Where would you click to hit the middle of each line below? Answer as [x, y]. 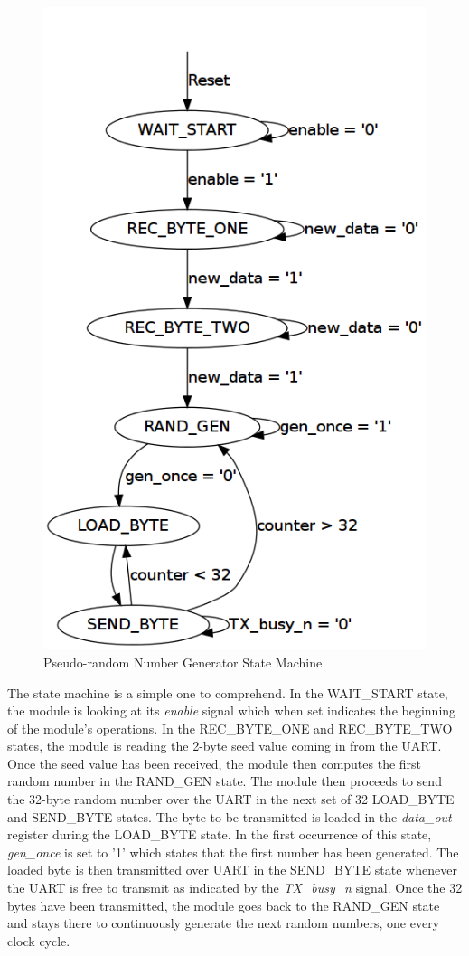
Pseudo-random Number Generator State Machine [183, 662]
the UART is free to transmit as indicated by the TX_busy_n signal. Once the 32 [235, 888]
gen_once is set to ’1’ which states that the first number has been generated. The [233, 852]
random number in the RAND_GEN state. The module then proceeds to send [225, 781]
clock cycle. [39, 940]
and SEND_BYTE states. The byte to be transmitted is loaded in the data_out [230, 816]
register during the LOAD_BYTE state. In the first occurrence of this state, [220, 834]
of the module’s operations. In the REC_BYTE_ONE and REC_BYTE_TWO [230, 728]
